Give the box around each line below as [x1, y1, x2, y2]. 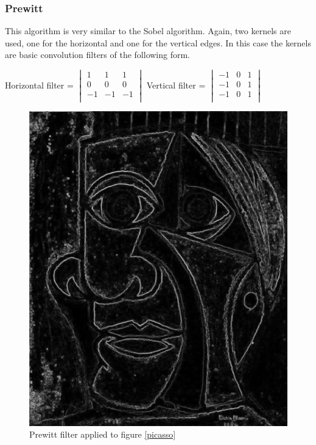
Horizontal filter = [5, 78, 74, 91]
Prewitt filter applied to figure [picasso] [29, 428, 176, 441]
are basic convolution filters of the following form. [5, 48, 191, 61]
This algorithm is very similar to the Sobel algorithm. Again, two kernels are [5, 24, 291, 37]
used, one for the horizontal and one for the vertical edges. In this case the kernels [5, 36, 311, 49]
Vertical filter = [146, 78, 206, 91]
